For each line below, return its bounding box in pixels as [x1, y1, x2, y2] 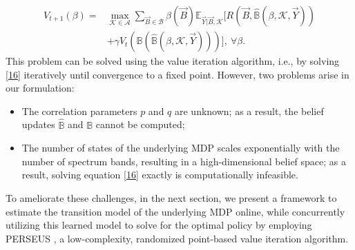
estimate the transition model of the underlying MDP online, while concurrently [6, 204, 345, 218]
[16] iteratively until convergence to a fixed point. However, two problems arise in [6, 67, 349, 81]
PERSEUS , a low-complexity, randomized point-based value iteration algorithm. [6, 231, 349, 245]
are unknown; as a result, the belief [175, 103, 324, 118]
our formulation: [6, 81, 75, 95]
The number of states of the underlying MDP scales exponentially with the [21, 140, 340, 155]
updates [21, 117, 55, 132]
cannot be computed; [95, 117, 185, 132]
